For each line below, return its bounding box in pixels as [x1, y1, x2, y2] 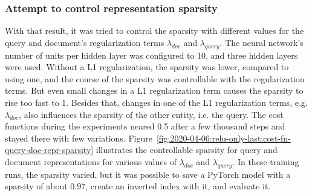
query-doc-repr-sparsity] [5, 143, 94, 156]
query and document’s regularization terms [5, 36, 164, 48]
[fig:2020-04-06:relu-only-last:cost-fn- [156, 131, 291, 144]
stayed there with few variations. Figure [5, 131, 152, 144]
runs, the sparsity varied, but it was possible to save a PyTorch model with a [5, 168, 291, 180]
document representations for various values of [5, 155, 177, 168]
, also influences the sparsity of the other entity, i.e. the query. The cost [19, 108, 284, 120]
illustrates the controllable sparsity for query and [96, 143, 278, 156]
